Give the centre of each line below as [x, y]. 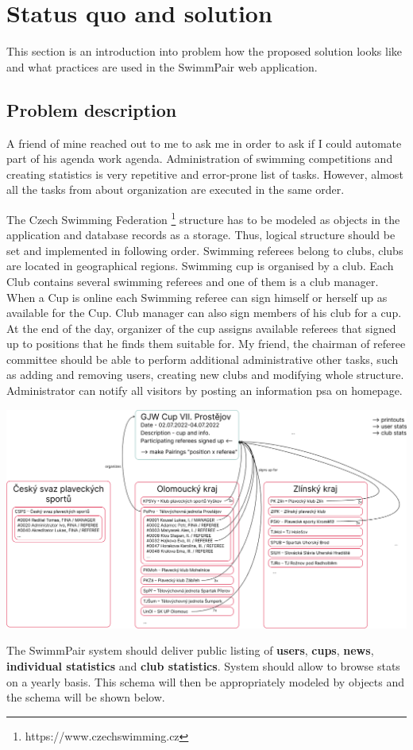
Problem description [92, 109]
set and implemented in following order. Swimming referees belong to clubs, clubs [205, 250]
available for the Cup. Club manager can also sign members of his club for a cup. [204, 313]
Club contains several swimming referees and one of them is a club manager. [193, 281]
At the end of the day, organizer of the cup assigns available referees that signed [201, 328]
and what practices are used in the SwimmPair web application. [162, 66]
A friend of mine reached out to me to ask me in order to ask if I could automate [204, 143]
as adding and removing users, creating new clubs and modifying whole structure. [205, 375]
